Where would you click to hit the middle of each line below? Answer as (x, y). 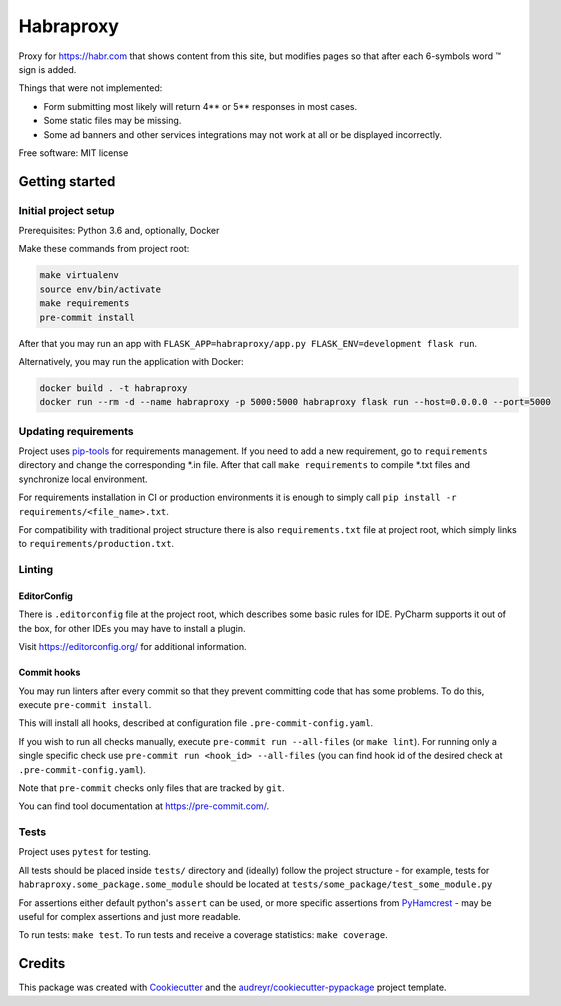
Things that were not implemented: (90, 88)
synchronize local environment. (83, 479)
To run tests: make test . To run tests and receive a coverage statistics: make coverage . (203, 935)
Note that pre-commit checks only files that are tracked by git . (151, 787)
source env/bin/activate (100, 289)
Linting (36, 570)
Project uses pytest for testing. (85, 852)
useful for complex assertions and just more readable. (130, 916)
